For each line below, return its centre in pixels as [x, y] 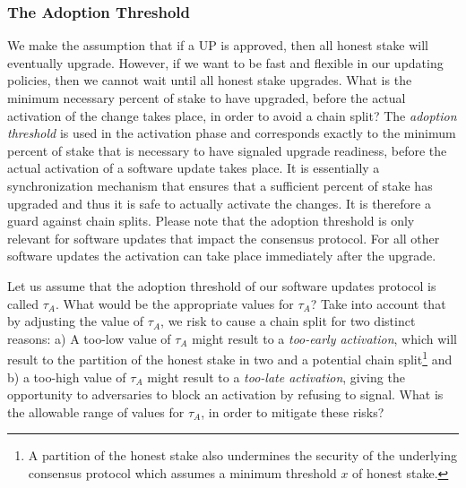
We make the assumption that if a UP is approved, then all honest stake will [218, 45]
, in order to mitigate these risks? [293, 411]
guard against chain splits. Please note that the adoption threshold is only [211, 221]
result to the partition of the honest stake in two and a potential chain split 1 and [230, 358]
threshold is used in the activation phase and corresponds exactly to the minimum [232, 133]
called [23, 303]
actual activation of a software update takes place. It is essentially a [194, 168]
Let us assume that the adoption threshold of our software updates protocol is [222, 285]
